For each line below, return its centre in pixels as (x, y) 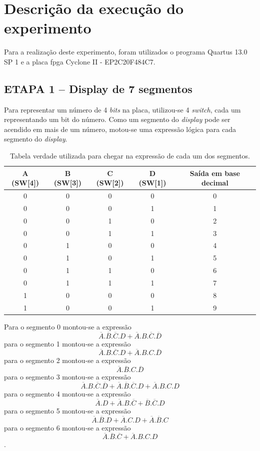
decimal (215, 183)
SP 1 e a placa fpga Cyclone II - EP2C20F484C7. (80, 61)
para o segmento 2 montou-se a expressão (67, 360)
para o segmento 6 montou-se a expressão (67, 427)
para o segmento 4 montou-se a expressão (67, 394)
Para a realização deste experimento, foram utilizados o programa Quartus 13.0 (126, 52)
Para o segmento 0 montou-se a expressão (68, 326)
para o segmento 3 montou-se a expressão (67, 377)
